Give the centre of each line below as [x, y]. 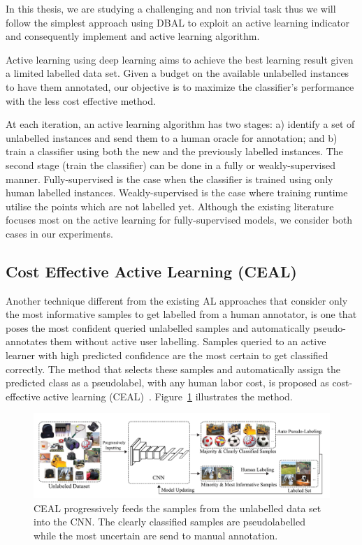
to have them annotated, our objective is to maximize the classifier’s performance [180, 86]
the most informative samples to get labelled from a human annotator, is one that [181, 314]
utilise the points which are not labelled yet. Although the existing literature [170, 206]
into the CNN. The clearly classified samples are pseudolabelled [169, 522]
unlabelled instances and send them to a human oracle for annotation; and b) [172, 137]
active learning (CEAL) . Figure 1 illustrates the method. [168, 396]
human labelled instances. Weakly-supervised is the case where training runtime [177, 192]
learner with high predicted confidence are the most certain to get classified [167, 355]
